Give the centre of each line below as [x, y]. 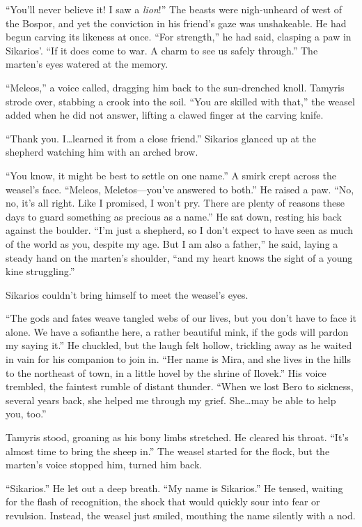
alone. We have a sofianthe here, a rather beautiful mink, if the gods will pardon [177, 331]
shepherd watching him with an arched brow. [102, 152]
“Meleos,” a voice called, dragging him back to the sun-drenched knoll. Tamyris [175, 87]
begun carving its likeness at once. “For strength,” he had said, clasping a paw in [179, 37]
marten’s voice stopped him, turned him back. [104, 465]
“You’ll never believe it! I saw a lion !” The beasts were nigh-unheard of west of [174, 9]
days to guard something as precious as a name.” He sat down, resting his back [174, 216]
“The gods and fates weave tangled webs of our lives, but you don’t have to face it [181, 318]
